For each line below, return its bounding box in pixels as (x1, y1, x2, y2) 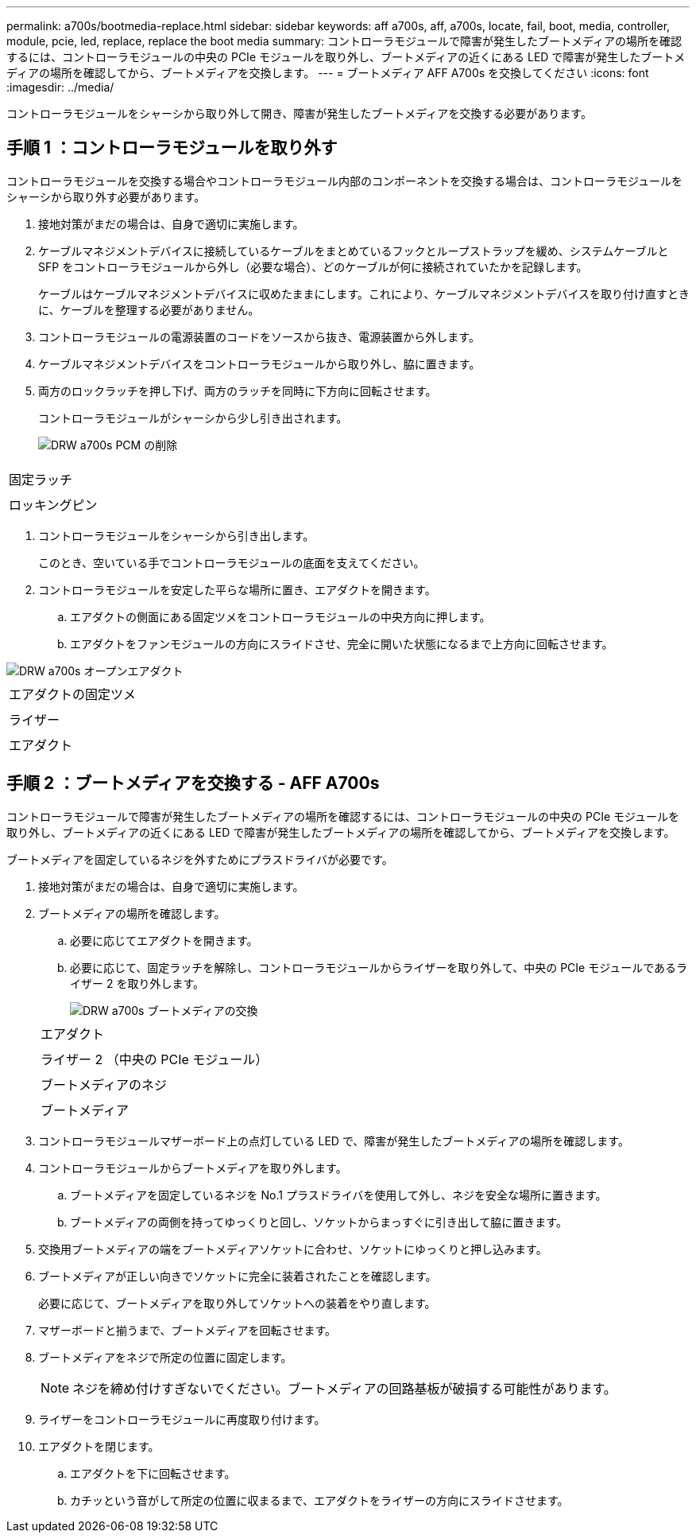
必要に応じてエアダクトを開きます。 (70, 933, 258, 947)
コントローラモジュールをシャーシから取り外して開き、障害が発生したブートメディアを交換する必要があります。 (6, 107, 592, 120)
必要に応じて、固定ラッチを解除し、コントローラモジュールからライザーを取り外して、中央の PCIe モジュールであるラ (70, 960, 688, 974)
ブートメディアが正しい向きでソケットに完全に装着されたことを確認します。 (38, 1269, 437, 1283)
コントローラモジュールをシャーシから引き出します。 (38, 528, 315, 542)
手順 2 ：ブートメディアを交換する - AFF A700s (6, 773, 380, 794)
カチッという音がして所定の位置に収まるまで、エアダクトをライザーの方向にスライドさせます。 (70, 1493, 569, 1507)
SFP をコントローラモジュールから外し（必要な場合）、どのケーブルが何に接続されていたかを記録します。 (38, 259, 588, 274)
